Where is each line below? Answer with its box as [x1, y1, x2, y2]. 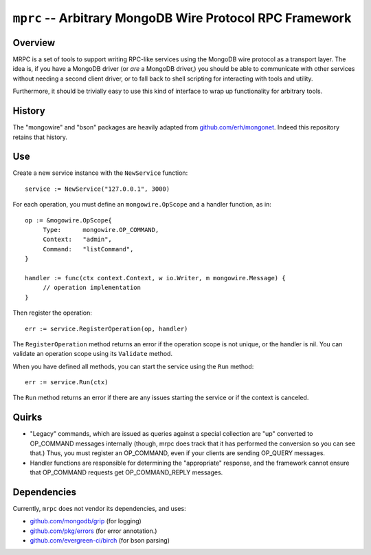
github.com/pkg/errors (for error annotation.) [30, 527, 157, 535]
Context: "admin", [43, 235, 113, 244]
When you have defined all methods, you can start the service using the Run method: [12, 362, 254, 370]
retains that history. [12, 133, 68, 141]
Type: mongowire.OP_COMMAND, [43, 226, 159, 233]
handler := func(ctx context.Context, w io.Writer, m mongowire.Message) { [25, 274, 286, 282]
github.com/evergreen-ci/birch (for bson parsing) [30, 536, 170, 545]
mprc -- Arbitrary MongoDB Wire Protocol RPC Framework [12, 10, 352, 25]
